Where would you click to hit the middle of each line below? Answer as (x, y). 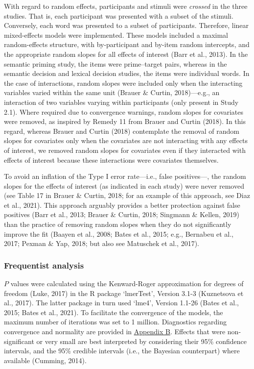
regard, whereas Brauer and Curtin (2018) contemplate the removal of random (122, 131)
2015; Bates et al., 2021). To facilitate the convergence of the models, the (114, 312)
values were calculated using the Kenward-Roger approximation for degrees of (127, 283)
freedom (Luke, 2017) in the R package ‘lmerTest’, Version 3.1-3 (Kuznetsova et (124, 293)
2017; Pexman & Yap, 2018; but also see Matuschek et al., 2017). (102, 243)
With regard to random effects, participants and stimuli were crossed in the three (126, 6)
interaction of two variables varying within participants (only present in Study (121, 102)
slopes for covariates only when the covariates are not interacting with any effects (126, 140)
